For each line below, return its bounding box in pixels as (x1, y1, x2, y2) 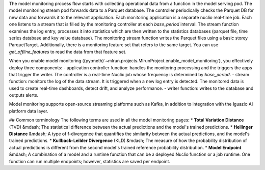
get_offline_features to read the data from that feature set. (9, 49, 127, 55)
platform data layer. (9, 108, 49, 114)
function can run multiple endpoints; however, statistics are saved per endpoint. (9, 158, 170, 164)
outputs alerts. (9, 92, 39, 98)
